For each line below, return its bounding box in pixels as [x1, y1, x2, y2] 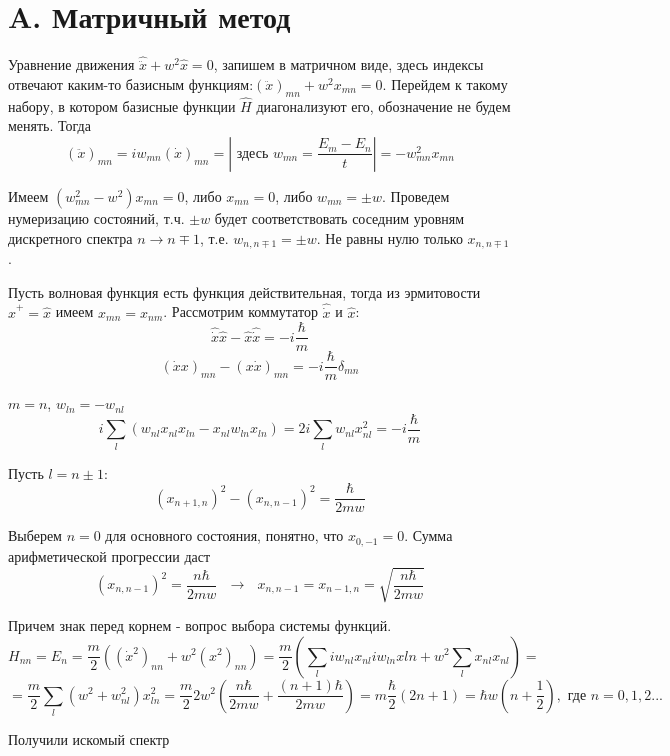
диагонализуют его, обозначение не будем [256, 95, 511, 116]
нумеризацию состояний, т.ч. [8, 207, 185, 228]
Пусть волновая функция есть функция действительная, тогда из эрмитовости [8, 281, 481, 302]
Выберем [8, 525, 62, 546]
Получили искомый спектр [8, 728, 170, 749]
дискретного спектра [8, 227, 133, 248]
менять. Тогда [8, 115, 91, 136]
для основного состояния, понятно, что [105, 525, 344, 546]
